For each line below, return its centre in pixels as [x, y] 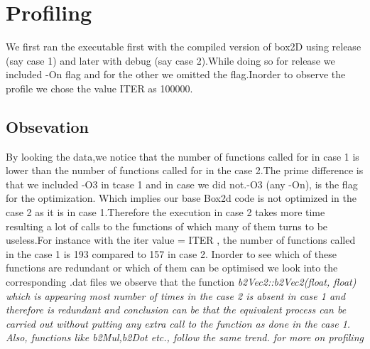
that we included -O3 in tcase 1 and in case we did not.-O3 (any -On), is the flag [182, 184]
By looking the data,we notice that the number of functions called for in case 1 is [183, 156]
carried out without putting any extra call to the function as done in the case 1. [178, 323]
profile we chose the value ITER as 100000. [99, 88]
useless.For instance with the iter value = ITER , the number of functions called [181, 240]
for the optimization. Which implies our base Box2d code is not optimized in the [181, 198]
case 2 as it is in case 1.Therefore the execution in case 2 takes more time [165, 212]
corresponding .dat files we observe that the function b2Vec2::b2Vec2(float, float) [181, 282]
